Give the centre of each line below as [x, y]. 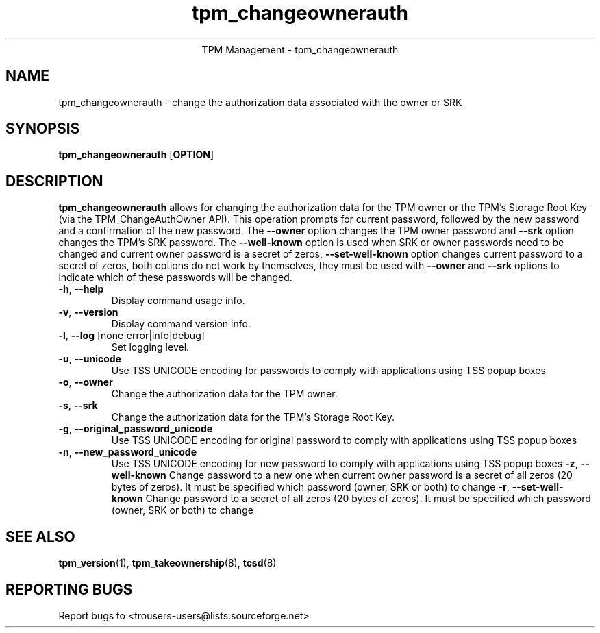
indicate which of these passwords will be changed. [175, 277]
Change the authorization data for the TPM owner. [224, 394]
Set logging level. [150, 347]
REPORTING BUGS [69, 589]
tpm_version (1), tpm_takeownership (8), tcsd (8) [167, 563]
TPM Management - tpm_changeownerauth [300, 49]
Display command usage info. [178, 301]
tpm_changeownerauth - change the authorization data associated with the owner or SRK [260, 102]
